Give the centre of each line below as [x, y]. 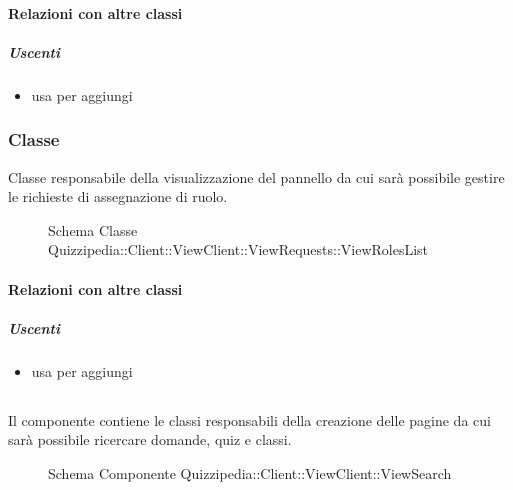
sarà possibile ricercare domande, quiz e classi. [150, 439]
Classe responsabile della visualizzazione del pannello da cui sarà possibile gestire [256, 176]
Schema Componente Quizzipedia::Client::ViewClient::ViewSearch [250, 472]
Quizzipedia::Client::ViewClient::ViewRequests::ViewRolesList [238, 249]
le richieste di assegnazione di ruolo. [118, 196]
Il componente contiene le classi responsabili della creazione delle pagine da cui [249, 419]
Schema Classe [93, 229]
